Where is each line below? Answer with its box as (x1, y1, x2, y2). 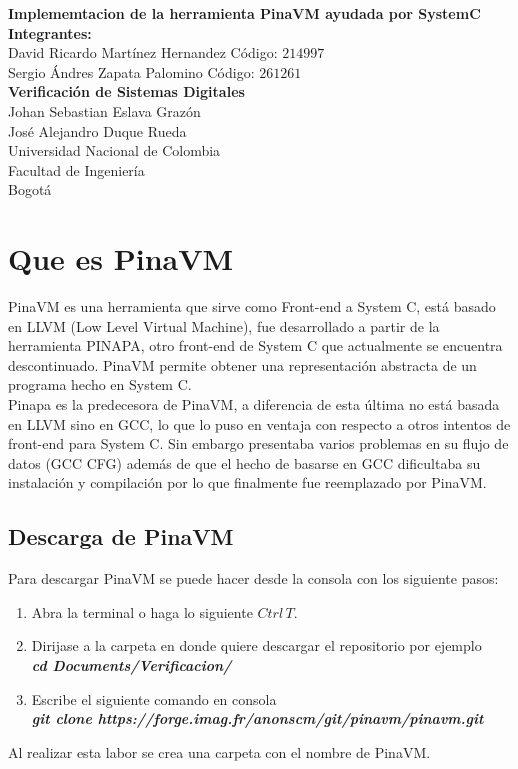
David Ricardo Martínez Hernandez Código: (8, 42, 278, 63)
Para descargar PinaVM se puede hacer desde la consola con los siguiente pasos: (8, 568, 499, 589)
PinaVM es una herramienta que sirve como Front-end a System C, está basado (8, 296, 496, 317)
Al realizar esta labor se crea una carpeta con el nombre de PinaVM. (8, 741, 431, 762)
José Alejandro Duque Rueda (8, 120, 187, 141)
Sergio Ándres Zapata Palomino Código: (8, 61, 255, 82)
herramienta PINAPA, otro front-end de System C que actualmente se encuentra (8, 335, 503, 356)
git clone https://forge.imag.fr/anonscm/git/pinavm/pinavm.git (31, 708, 484, 729)
